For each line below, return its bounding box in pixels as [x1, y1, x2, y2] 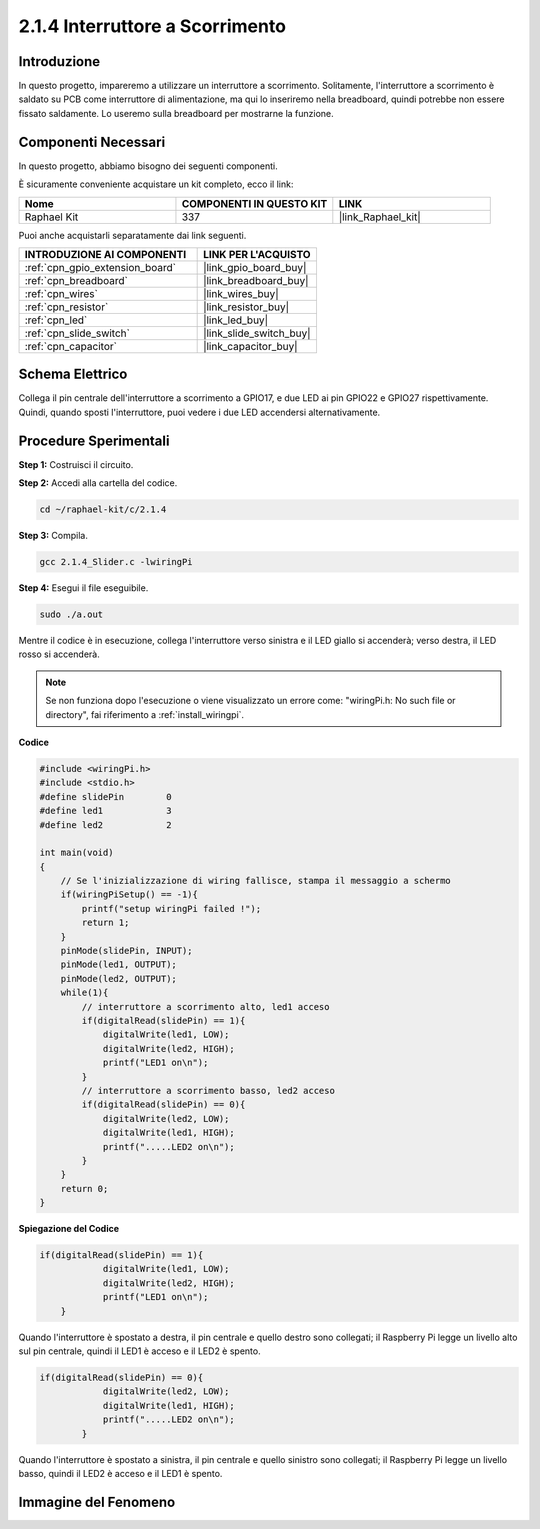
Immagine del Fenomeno [18, 1493, 176, 1510]
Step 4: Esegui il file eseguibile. [18, 582, 149, 594]
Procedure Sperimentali [18, 432, 170, 449]
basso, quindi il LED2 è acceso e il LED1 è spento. [18, 1467, 223, 1479]
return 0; [60, 1183, 109, 1194]
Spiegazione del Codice [18, 1223, 120, 1235]
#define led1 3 [39, 805, 172, 817]
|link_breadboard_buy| [203, 273, 309, 287]
